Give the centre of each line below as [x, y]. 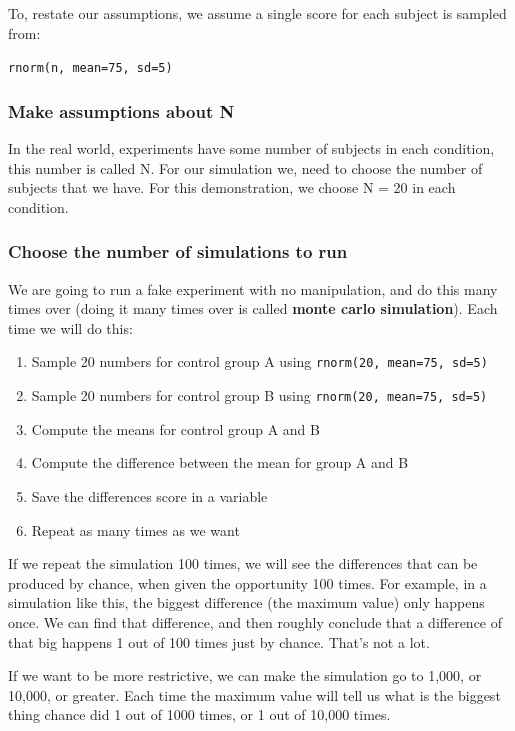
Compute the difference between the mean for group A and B [220, 462]
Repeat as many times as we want [135, 529]
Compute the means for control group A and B [175, 428]
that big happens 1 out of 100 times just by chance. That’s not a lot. [219, 641]
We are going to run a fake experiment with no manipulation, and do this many [253, 288]
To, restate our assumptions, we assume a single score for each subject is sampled [257, 13]
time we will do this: [70, 327]
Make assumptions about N [121, 110]
